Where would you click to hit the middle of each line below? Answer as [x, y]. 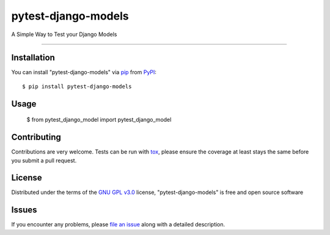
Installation [33, 58]
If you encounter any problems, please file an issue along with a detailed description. [118, 225]
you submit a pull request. [44, 160]
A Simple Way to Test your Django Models [64, 34]
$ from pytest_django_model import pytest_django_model [99, 120]
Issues [24, 210]
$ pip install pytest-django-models [77, 86]
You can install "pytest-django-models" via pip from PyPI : [84, 72]
